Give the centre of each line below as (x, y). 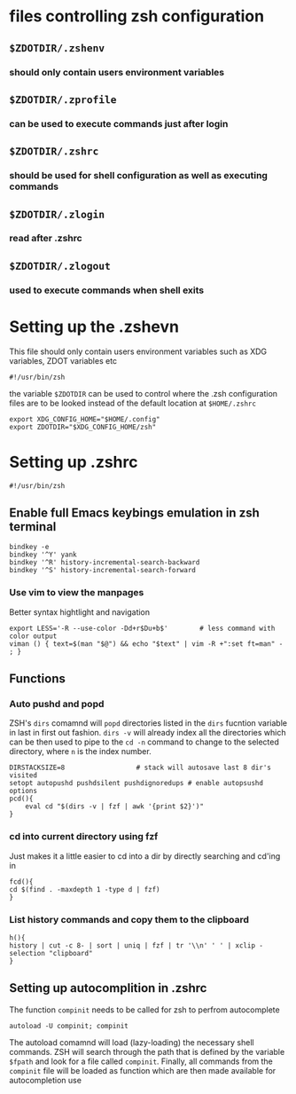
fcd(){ (21, 881)
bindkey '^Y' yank (43, 555)
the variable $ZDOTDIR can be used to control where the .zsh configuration (143, 393)
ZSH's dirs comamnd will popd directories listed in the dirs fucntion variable (148, 723)
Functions (38, 679)
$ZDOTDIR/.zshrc (54, 151)
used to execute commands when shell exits (107, 290)
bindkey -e (29, 547)
